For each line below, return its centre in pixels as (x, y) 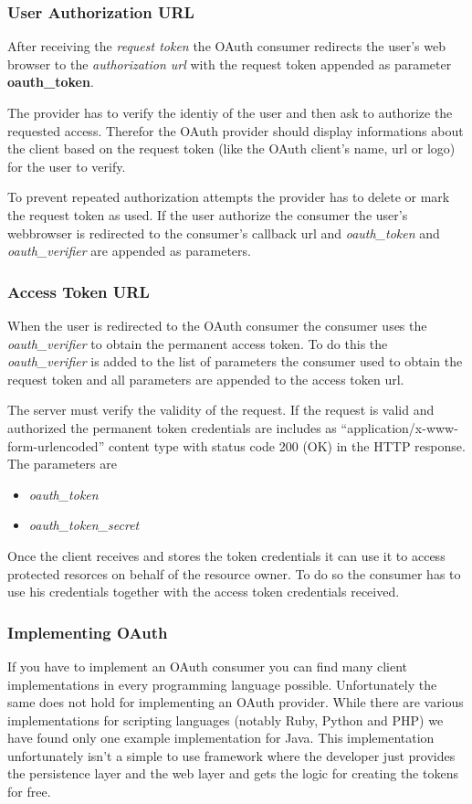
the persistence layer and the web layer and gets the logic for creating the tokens (233, 773)
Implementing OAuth (88, 632)
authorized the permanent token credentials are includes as (172, 427)
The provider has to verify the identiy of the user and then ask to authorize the (230, 112)
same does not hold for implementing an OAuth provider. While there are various (236, 702)
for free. (29, 792)
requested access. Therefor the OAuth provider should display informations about (236, 130)
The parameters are (62, 464)
